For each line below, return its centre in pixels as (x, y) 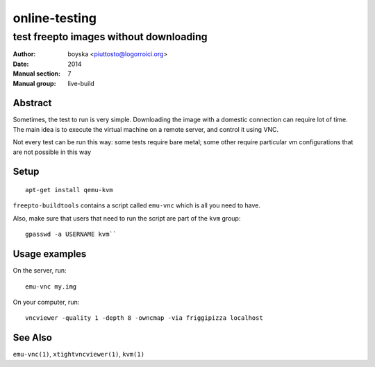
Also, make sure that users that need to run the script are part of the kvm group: (127, 218)
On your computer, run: (46, 302)
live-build (81, 83)
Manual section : (37, 74)
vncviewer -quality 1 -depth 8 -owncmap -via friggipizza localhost (144, 318)
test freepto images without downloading (110, 37)
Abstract (32, 103)
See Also (32, 338)
